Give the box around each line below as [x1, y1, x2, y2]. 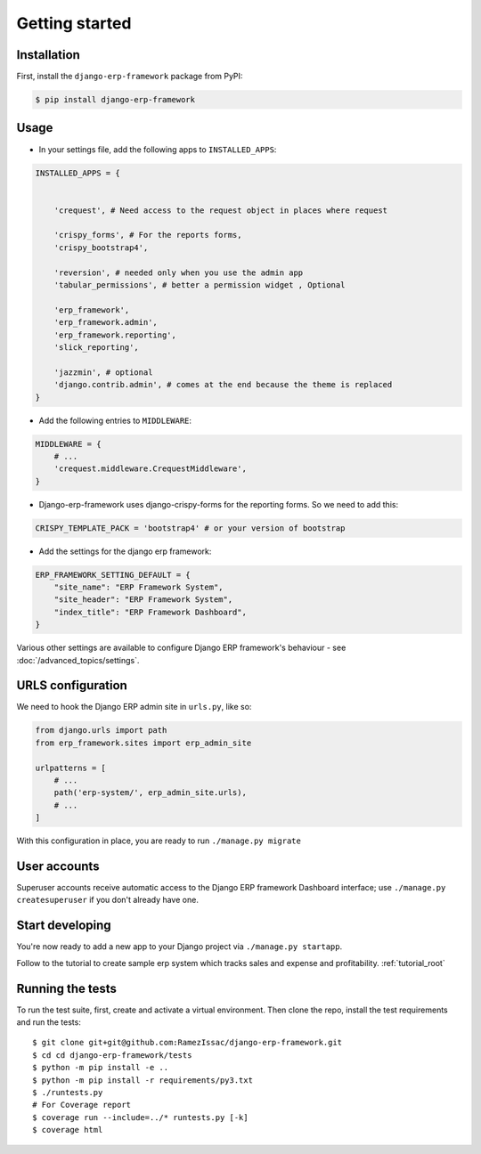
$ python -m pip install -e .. [32, 1062, 169, 1073]
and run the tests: [16, 1017, 82, 1028]
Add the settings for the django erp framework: [38, 546, 212, 557]
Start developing [16, 918, 111, 933]
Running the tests [16, 980, 118, 996]
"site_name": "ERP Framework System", [53, 582, 224, 592]
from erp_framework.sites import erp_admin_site [35, 737, 252, 748]
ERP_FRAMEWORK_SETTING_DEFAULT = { [35, 570, 191, 580]
